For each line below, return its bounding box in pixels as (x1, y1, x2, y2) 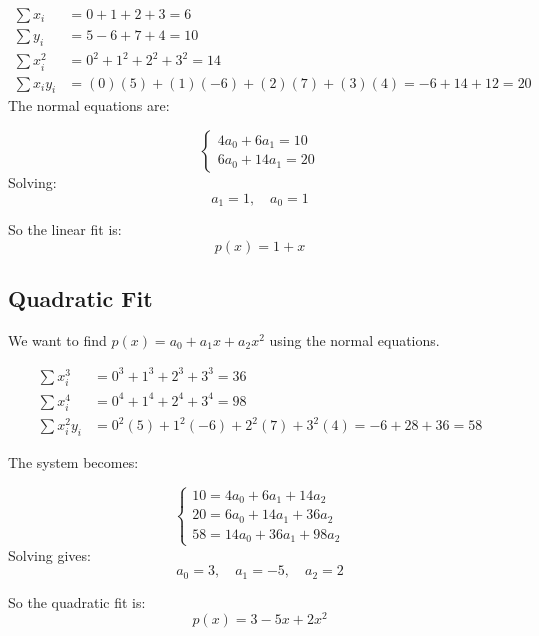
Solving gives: (8, 544, 91, 565)
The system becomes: (8, 452, 139, 473)
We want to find (8, 329, 107, 350)
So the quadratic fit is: (8, 591, 146, 612)
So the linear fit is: (8, 219, 122, 240)
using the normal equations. (269, 329, 440, 350)
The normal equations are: (8, 95, 170, 116)
